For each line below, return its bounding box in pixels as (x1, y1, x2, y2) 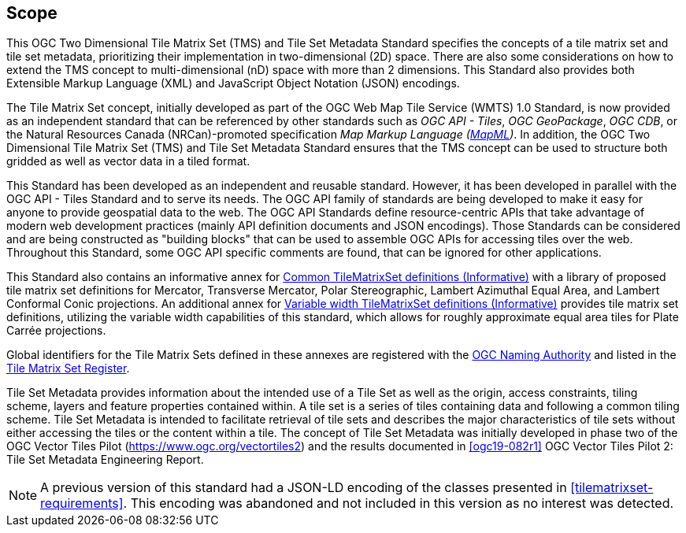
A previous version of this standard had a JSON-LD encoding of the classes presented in (40, 479, 567, 496)
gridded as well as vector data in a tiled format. (6, 154, 250, 168)
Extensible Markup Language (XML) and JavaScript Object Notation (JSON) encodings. (6, 76, 460, 91)
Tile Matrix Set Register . (6, 361, 130, 376)
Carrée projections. (6, 324, 106, 338)
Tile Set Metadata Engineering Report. (6, 453, 204, 467)
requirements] (40, 495, 124, 512)
